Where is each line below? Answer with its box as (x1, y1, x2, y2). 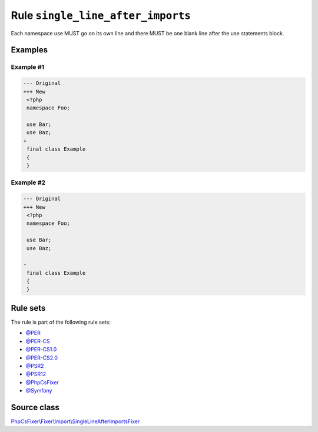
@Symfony (25, 387, 52, 394)
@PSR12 (25, 371, 47, 378)
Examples (11, 45, 48, 55)
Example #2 (11, 178, 46, 187)
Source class (11, 402, 60, 412)
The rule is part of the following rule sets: (11, 318, 111, 325)
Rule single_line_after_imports (11, 9, 191, 22)
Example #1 (11, 63, 44, 71)
